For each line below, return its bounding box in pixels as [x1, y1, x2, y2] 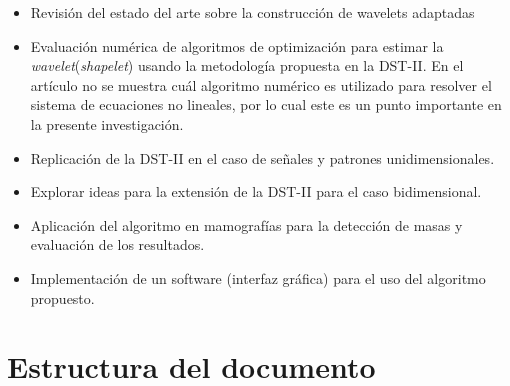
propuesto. [30, 287, 95, 308]
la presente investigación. [30, 113, 184, 134]
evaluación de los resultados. [30, 234, 205, 255]
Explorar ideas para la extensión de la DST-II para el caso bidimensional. [30, 181, 482, 202]
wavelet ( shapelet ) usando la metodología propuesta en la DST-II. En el [30, 55, 464, 76]
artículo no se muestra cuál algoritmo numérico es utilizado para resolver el [30, 74, 492, 95]
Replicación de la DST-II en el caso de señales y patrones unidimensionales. [30, 147, 495, 168]
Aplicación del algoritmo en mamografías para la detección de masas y [30, 214, 463, 235]
